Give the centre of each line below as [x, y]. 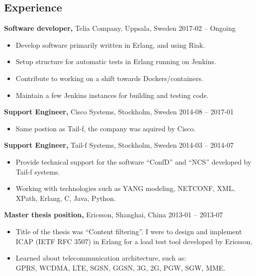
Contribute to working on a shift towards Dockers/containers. [109, 78]
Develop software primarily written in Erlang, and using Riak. [110, 45]
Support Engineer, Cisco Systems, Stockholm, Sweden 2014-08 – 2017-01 [119, 112]
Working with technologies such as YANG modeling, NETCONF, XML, [125, 188]
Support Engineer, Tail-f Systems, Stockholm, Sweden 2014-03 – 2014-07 [119, 145]
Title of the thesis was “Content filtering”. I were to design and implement [129, 231]
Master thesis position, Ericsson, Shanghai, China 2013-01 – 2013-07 [114, 215]
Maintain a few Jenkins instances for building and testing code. [112, 95]
